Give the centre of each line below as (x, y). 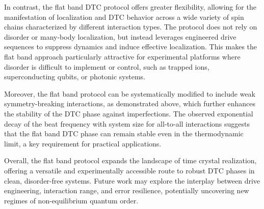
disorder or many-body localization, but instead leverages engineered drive (120, 36)
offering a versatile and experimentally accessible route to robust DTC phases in (129, 170)
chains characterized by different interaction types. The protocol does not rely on (131, 27)
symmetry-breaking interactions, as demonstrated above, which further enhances (130, 103)
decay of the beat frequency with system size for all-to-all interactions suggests (127, 123)
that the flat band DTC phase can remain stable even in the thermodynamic (124, 133)
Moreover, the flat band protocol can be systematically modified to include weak (130, 93)
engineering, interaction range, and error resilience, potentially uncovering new (127, 190)
